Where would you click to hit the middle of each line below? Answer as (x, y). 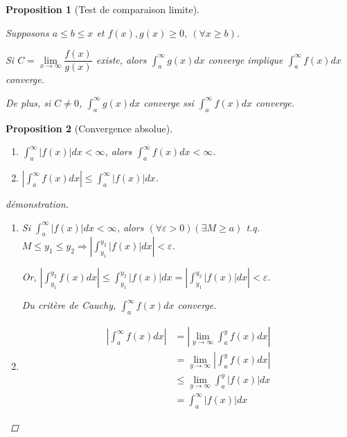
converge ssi (169, 102)
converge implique (246, 59)
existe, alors (121, 59)
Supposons (27, 32)
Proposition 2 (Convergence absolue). (89, 128)
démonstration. (37, 204)
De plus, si (28, 102)
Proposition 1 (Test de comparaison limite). (103, 9)
